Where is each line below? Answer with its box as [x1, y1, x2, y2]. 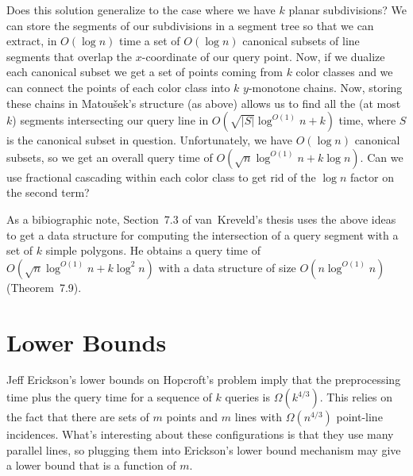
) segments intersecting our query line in [12, 112, 209, 129]
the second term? [6, 184, 90, 201]
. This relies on [319, 389, 392, 405]
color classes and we [295, 63, 393, 80]
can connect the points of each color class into [6, 79, 230, 95]
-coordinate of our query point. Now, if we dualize [141, 48, 385, 64]
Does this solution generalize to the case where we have [6, 2, 276, 17]
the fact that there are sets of [6, 409, 149, 425]
